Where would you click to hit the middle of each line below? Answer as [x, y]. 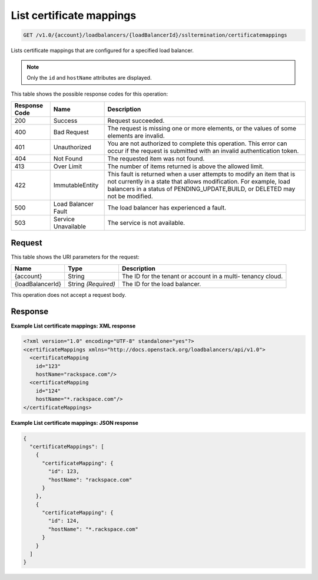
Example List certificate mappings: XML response [73, 326]
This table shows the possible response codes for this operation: [90, 94]
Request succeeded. [136, 120]
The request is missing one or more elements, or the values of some [202, 128]
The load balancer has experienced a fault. [167, 208]
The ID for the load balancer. [161, 284]
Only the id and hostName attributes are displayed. [89, 77]
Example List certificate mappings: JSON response [74, 422]
